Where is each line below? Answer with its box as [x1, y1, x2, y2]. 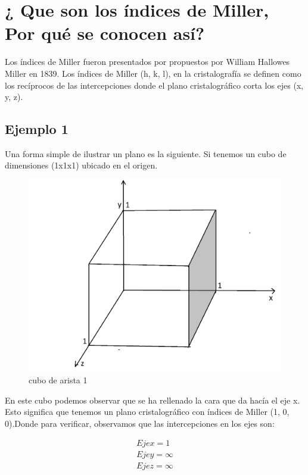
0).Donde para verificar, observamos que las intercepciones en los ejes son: [5, 417, 275, 429]
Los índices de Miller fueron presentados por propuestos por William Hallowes [5, 55, 290, 68]
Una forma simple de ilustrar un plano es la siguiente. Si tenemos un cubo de [5, 147, 287, 160]
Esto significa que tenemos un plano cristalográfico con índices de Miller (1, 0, [5, 405, 290, 418]
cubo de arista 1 [29, 374, 88, 386]
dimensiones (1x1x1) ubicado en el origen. [5, 159, 158, 171]
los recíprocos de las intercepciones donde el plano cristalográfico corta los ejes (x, [5, 79, 304, 91]
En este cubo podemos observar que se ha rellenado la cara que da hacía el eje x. [5, 393, 300, 406]
